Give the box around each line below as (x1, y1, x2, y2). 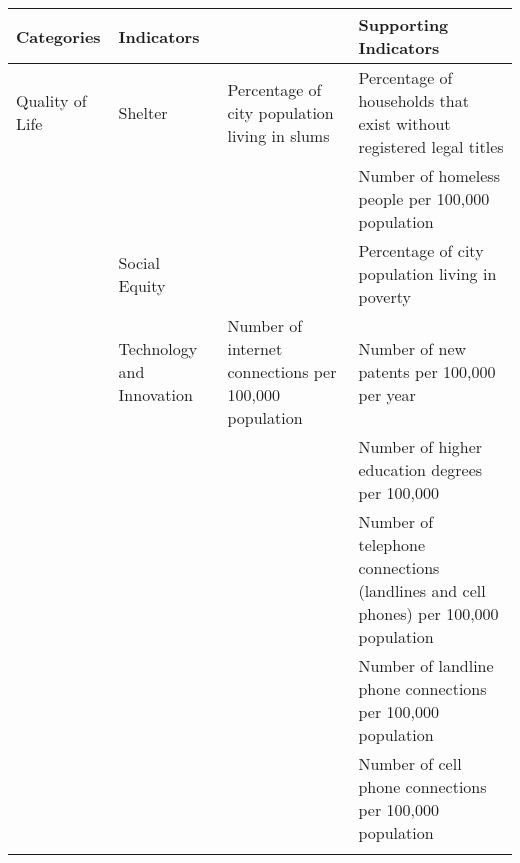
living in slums (227, 123, 330, 147)
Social (118, 250, 160, 274)
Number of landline (358, 654, 494, 677)
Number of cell (358, 752, 462, 775)
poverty (358, 285, 411, 308)
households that (358, 89, 469, 112)
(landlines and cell (358, 579, 486, 602)
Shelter (118, 100, 168, 124)
